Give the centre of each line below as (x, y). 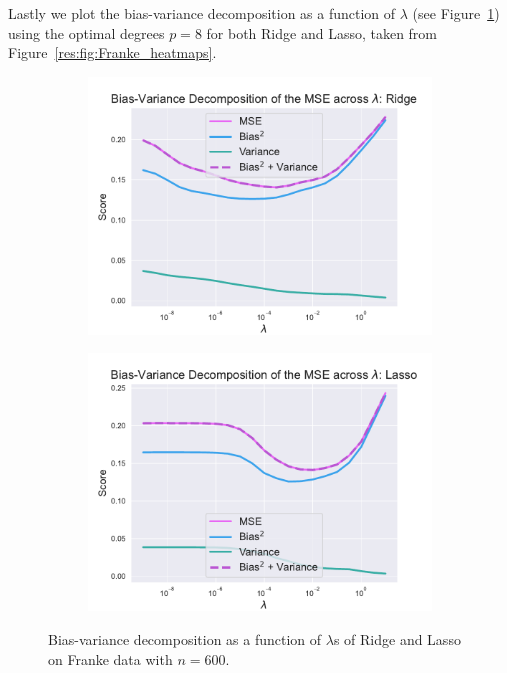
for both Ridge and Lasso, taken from (322, 32)
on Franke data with (110, 658)
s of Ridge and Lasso (397, 638)
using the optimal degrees (86, 32)
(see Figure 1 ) (456, 13)
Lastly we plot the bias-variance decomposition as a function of (202, 13)
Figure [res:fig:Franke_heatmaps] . (112, 52)
